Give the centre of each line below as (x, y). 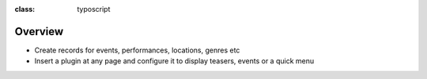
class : (25, 9)
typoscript (94, 9)
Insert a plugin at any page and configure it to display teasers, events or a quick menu (174, 61)
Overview (39, 31)
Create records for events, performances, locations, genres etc (137, 50)
